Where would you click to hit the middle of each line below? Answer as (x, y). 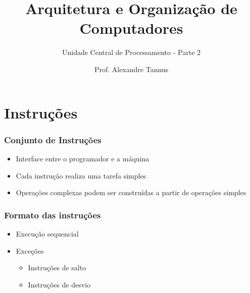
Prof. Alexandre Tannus (131, 69)
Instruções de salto (57, 268)
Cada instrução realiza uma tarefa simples (81, 175)
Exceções (30, 250)
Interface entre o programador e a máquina (83, 158)
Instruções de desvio (59, 284)
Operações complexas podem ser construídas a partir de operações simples (131, 192)
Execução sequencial (47, 233)
